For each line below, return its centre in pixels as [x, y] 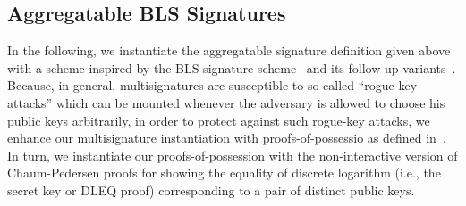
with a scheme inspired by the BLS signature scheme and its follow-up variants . [232, 67]
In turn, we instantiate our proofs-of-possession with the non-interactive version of [233, 155]
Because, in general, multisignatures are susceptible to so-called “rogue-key [212, 85]
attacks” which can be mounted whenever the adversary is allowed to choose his [226, 102]
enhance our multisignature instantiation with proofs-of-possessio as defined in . [227, 138]
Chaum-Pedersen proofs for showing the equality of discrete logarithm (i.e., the [224, 173]
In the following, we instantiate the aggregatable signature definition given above [229, 50]
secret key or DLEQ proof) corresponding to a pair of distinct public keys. [211, 190]
